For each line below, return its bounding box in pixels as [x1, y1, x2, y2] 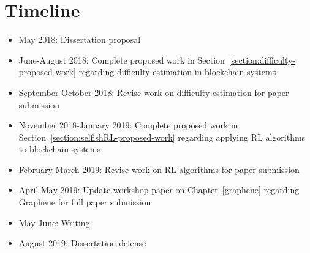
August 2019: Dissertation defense [18, 237, 146, 249]
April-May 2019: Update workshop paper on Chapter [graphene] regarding [18, 183, 300, 196]
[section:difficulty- [229, 53, 296, 66]
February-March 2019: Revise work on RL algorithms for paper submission [18, 163, 300, 175]
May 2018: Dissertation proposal [18, 33, 141, 46]
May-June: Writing [18, 216, 90, 229]
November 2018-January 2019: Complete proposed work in [18, 119, 238, 131]
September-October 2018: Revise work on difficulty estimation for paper [18, 86, 289, 98]
